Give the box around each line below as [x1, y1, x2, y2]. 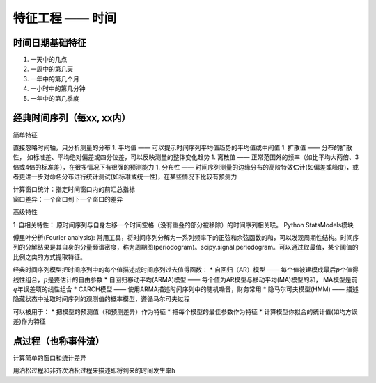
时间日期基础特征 [13, 37, 86, 49]
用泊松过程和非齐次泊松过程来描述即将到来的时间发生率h [13, 366, 175, 375]
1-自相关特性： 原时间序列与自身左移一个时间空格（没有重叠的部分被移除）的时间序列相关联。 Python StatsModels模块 [13, 220, 354, 229]
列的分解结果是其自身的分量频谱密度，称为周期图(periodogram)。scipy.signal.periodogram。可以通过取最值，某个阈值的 [13, 243, 359, 252]
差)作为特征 [13, 317, 47, 326]
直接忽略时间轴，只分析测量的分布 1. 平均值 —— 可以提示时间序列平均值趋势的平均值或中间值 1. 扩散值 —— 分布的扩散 [13, 143, 352, 152]
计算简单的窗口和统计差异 [13, 354, 86, 362]
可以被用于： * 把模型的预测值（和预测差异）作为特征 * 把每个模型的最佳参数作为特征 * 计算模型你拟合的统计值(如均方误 [13, 307, 358, 316]
